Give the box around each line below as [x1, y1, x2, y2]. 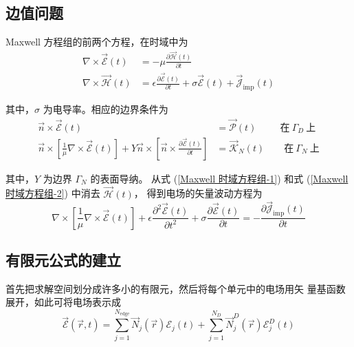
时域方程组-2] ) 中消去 [5, 186, 100, 200]
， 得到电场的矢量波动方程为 [133, 186, 263, 200]
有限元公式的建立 [5, 249, 121, 270]
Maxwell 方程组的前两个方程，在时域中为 [5, 34, 188, 49]
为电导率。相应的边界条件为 [43, 101, 168, 116]
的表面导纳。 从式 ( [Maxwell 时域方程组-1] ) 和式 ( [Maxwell [90, 171, 349, 185]
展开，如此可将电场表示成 [5, 295, 121, 309]
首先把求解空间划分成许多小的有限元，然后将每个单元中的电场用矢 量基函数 [5, 281, 346, 295]
